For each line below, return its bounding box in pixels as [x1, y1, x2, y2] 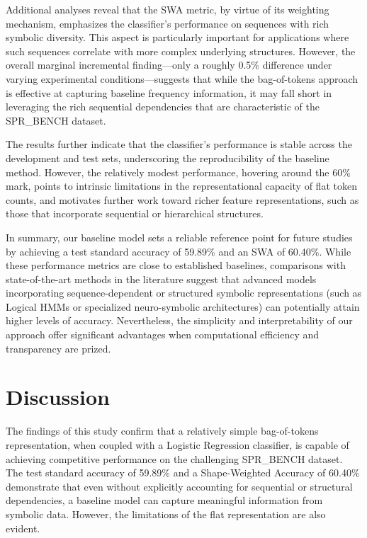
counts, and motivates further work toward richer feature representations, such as [6, 192, 359, 207]
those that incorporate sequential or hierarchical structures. [6, 206, 264, 221]
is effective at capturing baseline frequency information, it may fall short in [6, 85, 332, 100]
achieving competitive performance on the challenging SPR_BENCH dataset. [6, 451, 343, 466]
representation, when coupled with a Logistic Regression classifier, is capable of [6, 437, 349, 452]
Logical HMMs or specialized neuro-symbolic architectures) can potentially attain [6, 299, 360, 314]
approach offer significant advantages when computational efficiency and [6, 327, 320, 342]
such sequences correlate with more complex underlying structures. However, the [6, 43, 356, 58]
